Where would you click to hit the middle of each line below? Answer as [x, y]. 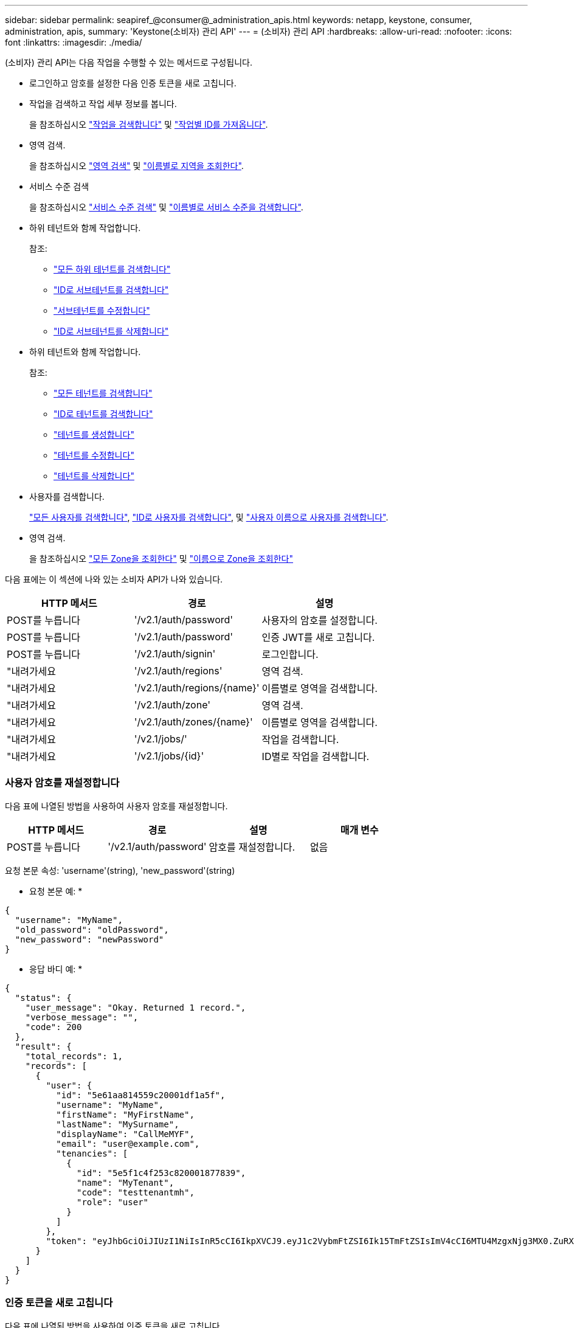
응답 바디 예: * [56, 969]
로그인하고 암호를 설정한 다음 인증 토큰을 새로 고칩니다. [133, 83]
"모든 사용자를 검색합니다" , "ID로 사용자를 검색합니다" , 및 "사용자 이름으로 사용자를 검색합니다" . [209, 517]
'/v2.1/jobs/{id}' [169, 756]
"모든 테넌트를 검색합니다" [103, 393]
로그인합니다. [290, 654]
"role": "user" [113, 1202]
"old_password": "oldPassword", [92, 929]
